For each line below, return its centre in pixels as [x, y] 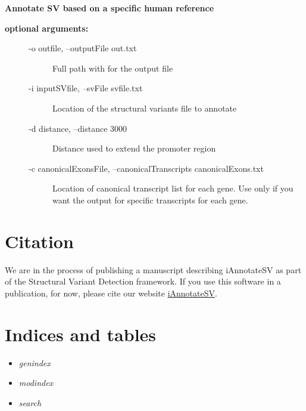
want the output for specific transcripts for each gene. [150, 200]
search [30, 402]
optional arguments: [47, 28]
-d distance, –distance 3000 [78, 128]
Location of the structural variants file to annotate [145, 108]
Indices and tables [81, 334]
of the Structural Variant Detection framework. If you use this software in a [143, 281]
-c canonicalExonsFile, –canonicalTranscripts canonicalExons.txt [146, 168]
